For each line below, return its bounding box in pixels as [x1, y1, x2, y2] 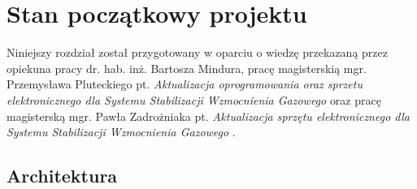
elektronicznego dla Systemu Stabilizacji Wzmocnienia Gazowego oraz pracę [7, 91, 381, 108]
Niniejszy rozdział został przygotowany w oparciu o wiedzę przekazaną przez [7, 44, 388, 61]
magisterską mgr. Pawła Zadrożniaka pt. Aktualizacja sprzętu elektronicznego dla [7, 107, 410, 124]
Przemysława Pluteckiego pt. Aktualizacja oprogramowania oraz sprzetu [7, 75, 363, 92]
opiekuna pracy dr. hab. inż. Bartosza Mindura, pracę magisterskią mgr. [7, 59, 367, 76]
